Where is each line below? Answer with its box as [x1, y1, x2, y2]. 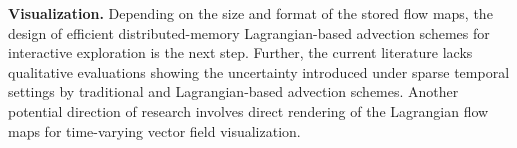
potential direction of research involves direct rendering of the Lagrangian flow [8, 100, 489, 121]
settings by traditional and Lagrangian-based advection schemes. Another [8, 81, 459, 102]
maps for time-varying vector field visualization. [8, 120, 301, 141]
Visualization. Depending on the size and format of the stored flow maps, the [8, 3, 493, 23]
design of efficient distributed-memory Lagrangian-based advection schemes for [8, 22, 490, 43]
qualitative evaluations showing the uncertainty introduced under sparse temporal [8, 61, 510, 82]
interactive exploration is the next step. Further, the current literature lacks [8, 42, 473, 63]
